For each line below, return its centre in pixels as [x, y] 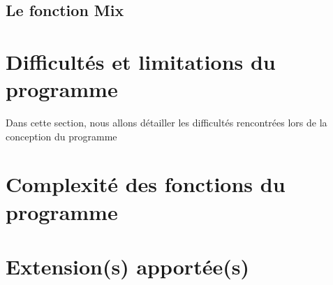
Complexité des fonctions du [146, 184]
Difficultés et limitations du [141, 61]
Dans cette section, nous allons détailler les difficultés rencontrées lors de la [166, 123]
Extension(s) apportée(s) [127, 266]
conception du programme [61, 136]
